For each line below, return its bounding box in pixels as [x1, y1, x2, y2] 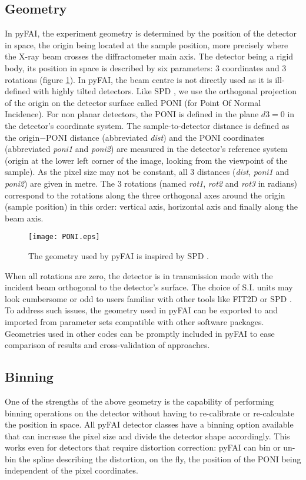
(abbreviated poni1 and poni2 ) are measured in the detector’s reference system [5, 143, 288, 155]
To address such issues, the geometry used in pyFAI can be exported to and [5, 304, 278, 316]
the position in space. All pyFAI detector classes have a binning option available [5, 418, 294, 431]
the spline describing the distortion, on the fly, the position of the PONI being [19, 452, 301, 465]
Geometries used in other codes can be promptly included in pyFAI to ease [5, 327, 275, 339]
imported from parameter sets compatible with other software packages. [5, 315, 264, 327]
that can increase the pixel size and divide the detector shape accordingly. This [5, 429, 290, 442]
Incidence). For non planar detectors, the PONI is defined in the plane [5, 108, 259, 120]
